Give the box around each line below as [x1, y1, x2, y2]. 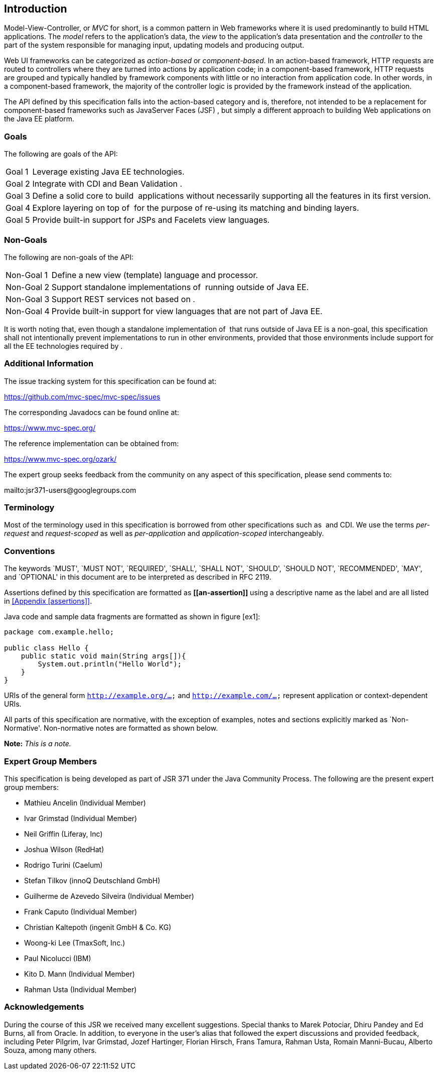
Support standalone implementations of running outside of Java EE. [51, 282, 309, 292]
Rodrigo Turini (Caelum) [24, 860, 103, 869]
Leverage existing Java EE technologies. [32, 167, 185, 177]
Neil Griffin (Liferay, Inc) [24, 829, 103, 838]
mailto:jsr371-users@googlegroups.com [4, 485, 136, 494]
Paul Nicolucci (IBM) [24, 954, 91, 963]
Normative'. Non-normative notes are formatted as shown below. [4, 724, 218, 733]
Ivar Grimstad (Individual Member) [24, 814, 137, 823]
